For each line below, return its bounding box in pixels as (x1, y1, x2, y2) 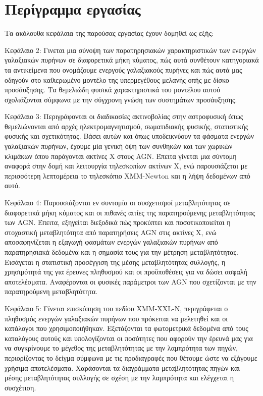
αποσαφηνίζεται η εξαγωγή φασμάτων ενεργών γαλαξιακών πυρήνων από (5, 237, 218, 247)
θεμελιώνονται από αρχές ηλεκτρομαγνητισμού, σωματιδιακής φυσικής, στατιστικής (5, 121, 248, 131)
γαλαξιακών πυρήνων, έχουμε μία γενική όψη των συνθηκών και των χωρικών (5, 141, 233, 151)
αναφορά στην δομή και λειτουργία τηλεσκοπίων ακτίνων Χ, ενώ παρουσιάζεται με (5, 160, 248, 171)
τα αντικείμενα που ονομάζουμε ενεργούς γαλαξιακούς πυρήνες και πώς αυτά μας (5, 64, 242, 75)
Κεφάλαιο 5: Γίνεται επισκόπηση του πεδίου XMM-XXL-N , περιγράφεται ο (5, 303, 228, 313)
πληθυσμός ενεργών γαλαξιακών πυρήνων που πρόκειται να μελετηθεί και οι (5, 313, 228, 323)
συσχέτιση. (5, 382, 36, 392)
